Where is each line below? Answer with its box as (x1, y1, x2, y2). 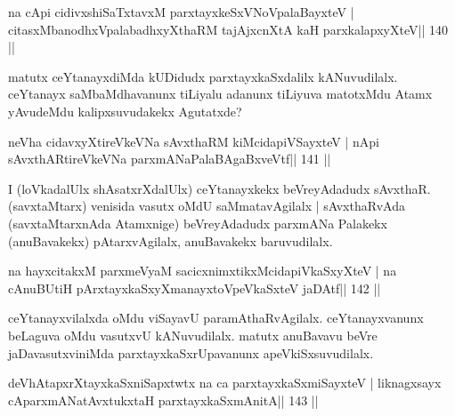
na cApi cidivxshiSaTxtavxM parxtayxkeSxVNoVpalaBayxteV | (8, 3, 354, 20)
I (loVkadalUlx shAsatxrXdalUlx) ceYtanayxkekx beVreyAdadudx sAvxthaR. (8, 179, 431, 197)
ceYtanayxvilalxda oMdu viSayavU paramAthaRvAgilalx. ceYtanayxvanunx (8, 308, 424, 327)
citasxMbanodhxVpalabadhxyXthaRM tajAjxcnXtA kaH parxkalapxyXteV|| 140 (8, 20, 448, 38)
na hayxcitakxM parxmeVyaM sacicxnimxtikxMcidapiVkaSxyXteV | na (8, 261, 397, 280)
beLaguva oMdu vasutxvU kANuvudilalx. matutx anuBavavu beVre (8, 325, 378, 344)
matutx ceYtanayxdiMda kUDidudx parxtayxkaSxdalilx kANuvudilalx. (8, 67, 398, 85)
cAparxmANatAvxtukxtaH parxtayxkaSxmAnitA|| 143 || (8, 390, 319, 409)
